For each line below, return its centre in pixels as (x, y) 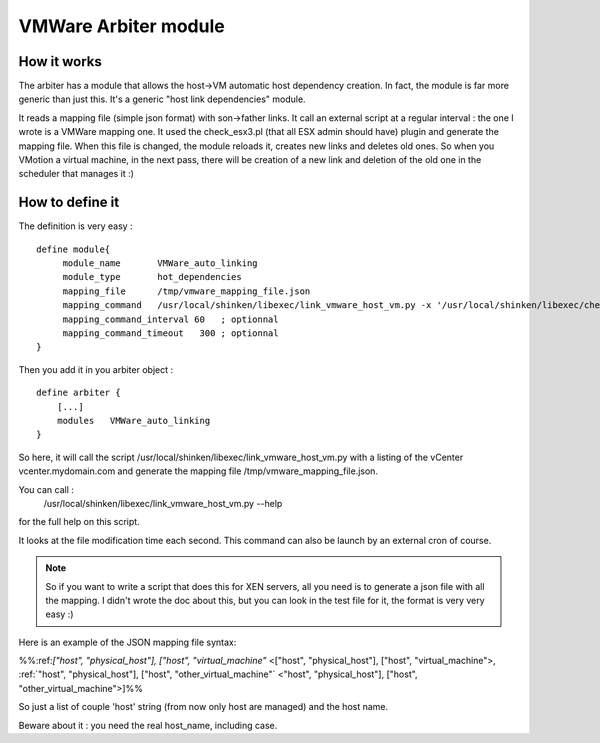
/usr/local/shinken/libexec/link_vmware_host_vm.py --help (163, 503)
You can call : (46, 489)
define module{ (73, 249)
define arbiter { (78, 393)
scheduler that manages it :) (76, 174)
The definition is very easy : (76, 226)
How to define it (69, 202)
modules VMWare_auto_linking (133, 420)
